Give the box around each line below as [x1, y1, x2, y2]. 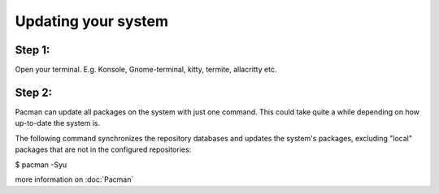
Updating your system [15, 12, 169, 30]
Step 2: [15, 85, 53, 99]
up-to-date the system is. [15, 119, 101, 128]
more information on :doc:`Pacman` [15, 175, 134, 184]
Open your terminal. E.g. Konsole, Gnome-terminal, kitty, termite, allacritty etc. [15, 65, 277, 75]
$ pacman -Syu [15, 159, 67, 170]
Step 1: [15, 43, 50, 57]
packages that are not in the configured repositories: [15, 144, 192, 154]
